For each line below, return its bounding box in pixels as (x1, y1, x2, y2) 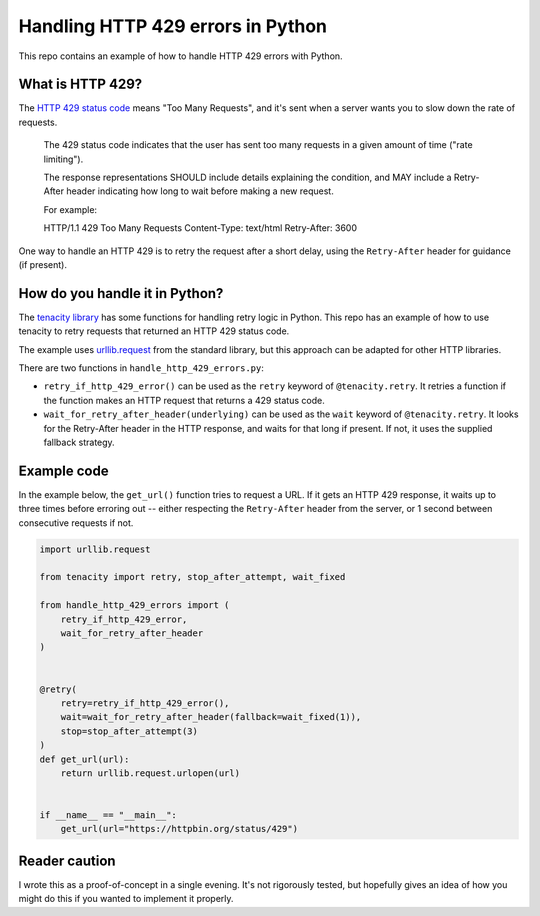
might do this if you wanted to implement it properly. (18, 893, 234, 905)
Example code (18, 462, 109, 479)
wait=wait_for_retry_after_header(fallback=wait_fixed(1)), (60, 711, 362, 723)
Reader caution (18, 852, 116, 869)
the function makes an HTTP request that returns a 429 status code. (43, 394, 325, 406)
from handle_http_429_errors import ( (39, 600, 230, 611)
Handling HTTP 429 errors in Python (18, 15, 328, 37)
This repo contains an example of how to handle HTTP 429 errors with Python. (18, 50, 344, 62)
